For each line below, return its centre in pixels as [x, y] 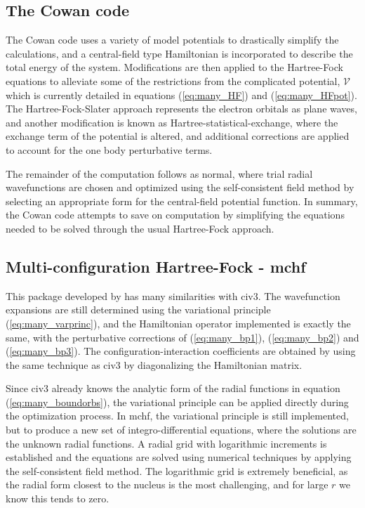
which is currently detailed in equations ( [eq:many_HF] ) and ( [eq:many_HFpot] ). [181, 95]
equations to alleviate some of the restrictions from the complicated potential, [173, 80]
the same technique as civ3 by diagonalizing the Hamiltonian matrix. [154, 364]
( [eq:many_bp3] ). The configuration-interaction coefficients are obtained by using [181, 351]
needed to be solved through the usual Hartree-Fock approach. [140, 228]
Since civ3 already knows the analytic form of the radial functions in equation [173, 388]
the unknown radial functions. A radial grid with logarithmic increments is [166, 443]
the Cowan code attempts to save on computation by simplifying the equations [175, 215]
